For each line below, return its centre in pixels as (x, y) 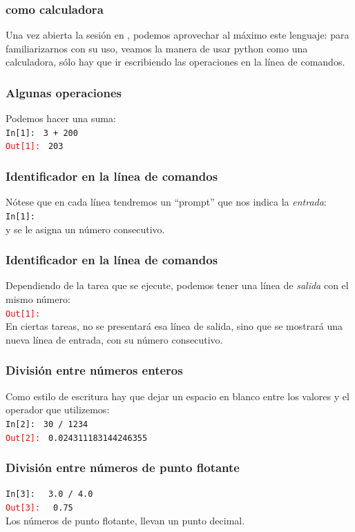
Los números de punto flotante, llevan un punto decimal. (125, 520)
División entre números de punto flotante (123, 467)
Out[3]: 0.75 (39, 508)
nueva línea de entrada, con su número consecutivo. (114, 339)
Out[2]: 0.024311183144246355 (77, 438)
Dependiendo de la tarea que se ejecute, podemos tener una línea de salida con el (177, 285)
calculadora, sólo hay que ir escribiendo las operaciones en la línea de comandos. (175, 62)
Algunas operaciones (64, 92)
